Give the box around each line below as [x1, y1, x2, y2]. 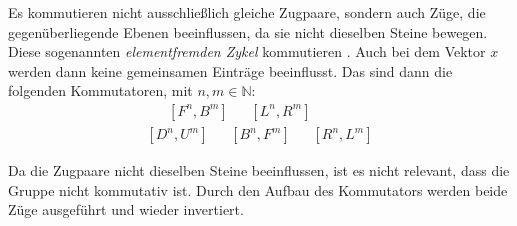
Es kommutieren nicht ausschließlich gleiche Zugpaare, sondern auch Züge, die [8, 2, 486, 22]
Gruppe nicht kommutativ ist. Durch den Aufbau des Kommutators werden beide [8, 179, 508, 200]
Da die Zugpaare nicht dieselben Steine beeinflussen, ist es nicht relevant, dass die [8, 160, 510, 181]
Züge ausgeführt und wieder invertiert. [8, 199, 244, 220]
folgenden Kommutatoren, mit [8, 80, 193, 101]
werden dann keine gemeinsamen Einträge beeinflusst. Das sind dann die [8, 60, 453, 81]
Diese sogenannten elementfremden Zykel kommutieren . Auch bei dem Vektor [8, 41, 486, 62]
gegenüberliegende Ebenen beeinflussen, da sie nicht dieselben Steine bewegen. [8, 21, 488, 42]
